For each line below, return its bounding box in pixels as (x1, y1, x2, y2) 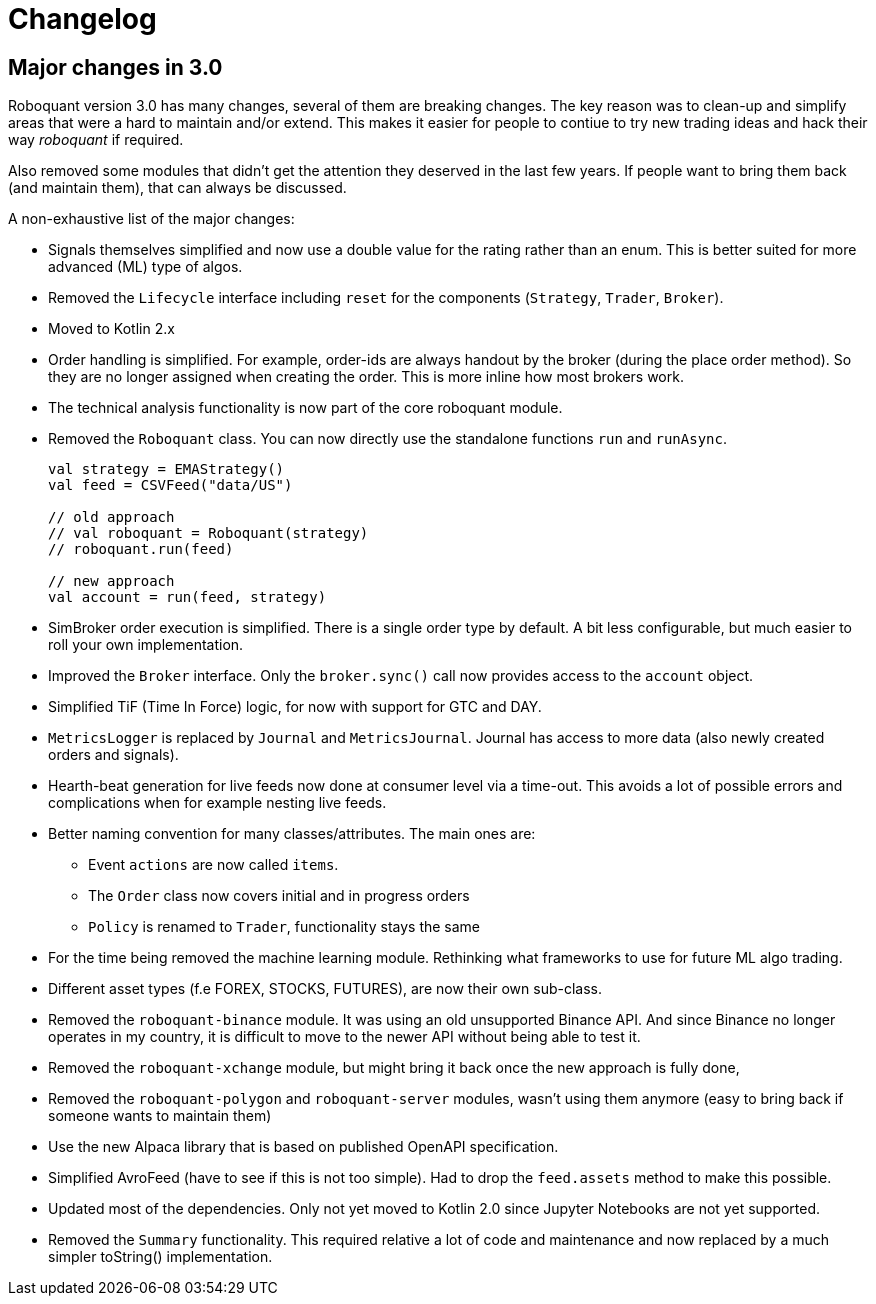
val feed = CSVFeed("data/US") (48, 477, 293, 494)
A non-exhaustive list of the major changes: (8, 210, 295, 228)
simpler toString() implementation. (48, 1248, 273, 1266)
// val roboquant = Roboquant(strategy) (48, 525, 369, 542)
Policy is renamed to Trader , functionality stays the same (88, 918, 481, 936)
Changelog (8, 2, 157, 36)
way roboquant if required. (8, 131, 184, 149)
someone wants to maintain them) (48, 1107, 272, 1125)
